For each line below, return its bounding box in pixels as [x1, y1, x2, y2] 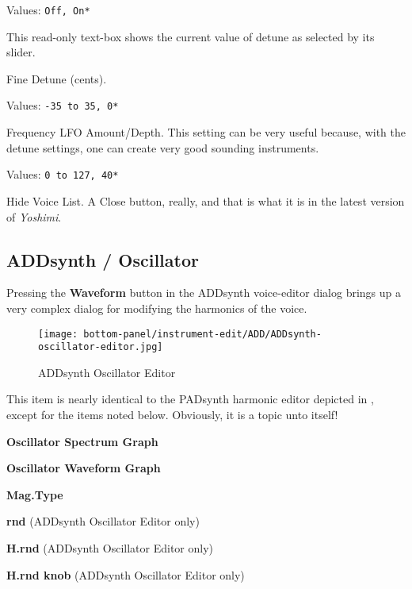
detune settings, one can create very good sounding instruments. [6, 139, 319, 156]
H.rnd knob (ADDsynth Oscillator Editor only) [6, 566, 245, 583]
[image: [38, 328, 78, 340]
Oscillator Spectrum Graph [6, 433, 158, 449]
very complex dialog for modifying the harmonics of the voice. [6, 299, 307, 316]
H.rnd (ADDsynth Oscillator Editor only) [6, 539, 214, 556]
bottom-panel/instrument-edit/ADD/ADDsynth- [83, 328, 322, 340]
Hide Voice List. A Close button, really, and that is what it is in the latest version [6, 192, 405, 209]
